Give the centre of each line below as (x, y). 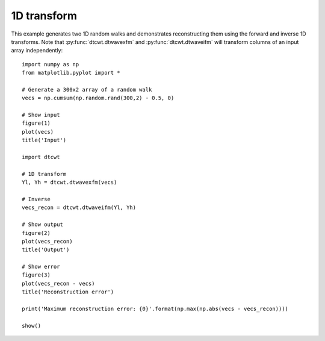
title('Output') (46, 250)
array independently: (37, 51)
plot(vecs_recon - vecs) (58, 283)
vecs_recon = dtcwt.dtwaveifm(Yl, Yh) (79, 208)
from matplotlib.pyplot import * (71, 73)
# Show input (41, 115)
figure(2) (36, 233)
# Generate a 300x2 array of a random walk (87, 89)
